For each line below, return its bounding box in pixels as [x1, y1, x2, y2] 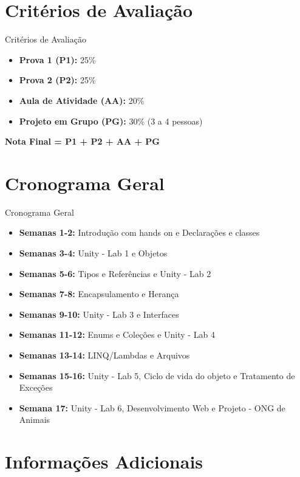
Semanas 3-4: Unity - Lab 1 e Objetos [19, 247, 168, 259]
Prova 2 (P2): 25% [19, 74, 96, 86]
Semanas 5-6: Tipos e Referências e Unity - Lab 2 [19, 267, 211, 280]
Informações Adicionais [5, 449, 203, 474]
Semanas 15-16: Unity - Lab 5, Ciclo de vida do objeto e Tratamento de [19, 369, 295, 382]
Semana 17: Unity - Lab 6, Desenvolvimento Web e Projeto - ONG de [19, 401, 285, 414]
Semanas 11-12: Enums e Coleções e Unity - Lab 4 [19, 328, 215, 341]
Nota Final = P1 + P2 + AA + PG [5, 135, 160, 148]
